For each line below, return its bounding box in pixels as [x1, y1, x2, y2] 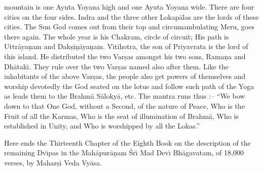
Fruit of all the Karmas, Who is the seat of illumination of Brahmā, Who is [4, 110, 239, 121]
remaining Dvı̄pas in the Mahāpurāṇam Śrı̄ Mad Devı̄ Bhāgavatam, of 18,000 [4, 147, 244, 158]
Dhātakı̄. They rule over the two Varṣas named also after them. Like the [4, 61, 229, 71]
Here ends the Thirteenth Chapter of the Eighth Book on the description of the [4, 137, 251, 148]
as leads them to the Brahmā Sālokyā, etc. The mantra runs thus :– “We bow [4, 91, 245, 101]
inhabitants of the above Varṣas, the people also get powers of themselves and [4, 71, 246, 81]
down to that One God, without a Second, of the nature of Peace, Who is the [4, 100, 245, 111]
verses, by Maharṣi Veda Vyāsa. [4, 157, 102, 167]
